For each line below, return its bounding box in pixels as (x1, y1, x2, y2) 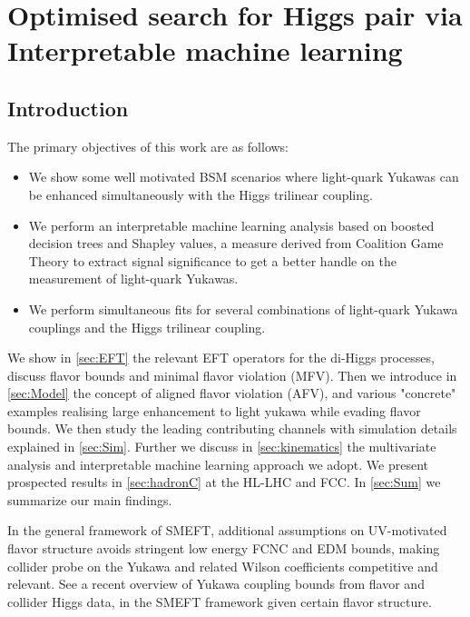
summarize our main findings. (7, 490, 172, 509)
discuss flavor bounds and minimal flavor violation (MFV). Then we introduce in (7, 365, 457, 384)
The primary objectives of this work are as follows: (7, 136, 289, 155)
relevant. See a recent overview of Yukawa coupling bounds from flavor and (7, 574, 425, 593)
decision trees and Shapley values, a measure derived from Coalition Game (28, 234, 444, 253)
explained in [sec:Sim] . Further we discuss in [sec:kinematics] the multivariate (7, 437, 436, 456)
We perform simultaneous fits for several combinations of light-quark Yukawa (28, 299, 458, 318)
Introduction (7, 94, 129, 122)
